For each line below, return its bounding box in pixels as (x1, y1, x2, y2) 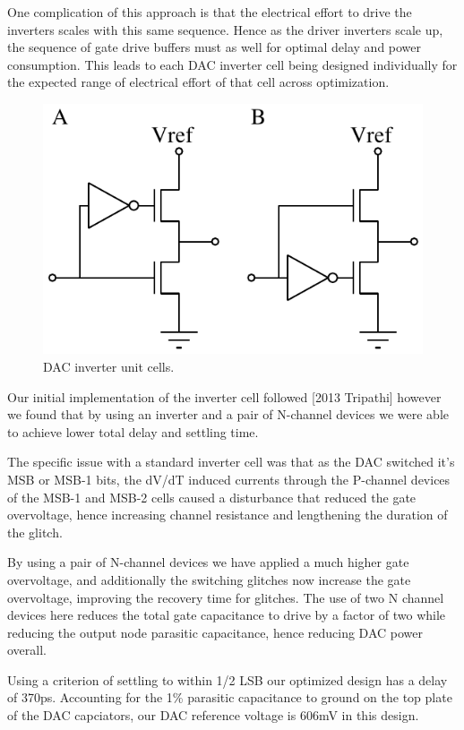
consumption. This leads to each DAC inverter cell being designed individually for (7, 55, 458, 73)
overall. (7, 640, 47, 659)
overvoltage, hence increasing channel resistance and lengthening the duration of (7, 505, 448, 524)
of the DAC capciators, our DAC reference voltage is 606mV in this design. (7, 706, 419, 725)
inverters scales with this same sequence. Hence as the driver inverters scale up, (7, 20, 443, 39)
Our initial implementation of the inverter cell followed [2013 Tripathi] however (7, 387, 442, 406)
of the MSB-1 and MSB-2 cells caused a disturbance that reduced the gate (7, 487, 417, 506)
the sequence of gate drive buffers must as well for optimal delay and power (7, 38, 422, 56)
